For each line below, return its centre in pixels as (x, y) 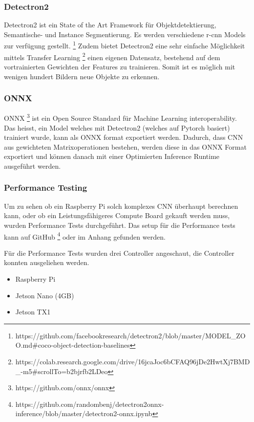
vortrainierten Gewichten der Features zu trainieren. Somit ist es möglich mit (120, 66)
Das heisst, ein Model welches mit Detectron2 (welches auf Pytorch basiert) (117, 127)
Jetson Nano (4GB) (45, 295)
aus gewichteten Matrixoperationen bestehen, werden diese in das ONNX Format (125, 146)
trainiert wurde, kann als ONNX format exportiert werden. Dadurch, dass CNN (124, 137)
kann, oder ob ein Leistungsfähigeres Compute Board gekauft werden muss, (117, 215)
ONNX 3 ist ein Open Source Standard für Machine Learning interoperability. (120, 117)
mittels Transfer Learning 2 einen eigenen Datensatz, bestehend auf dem (112, 56)
